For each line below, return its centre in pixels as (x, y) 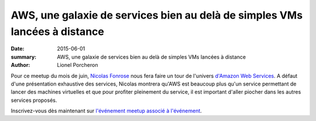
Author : (20, 65)
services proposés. (34, 100)
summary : (24, 57)
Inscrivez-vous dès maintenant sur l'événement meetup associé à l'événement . (106, 111)
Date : (18, 49)
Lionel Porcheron (78, 65)
